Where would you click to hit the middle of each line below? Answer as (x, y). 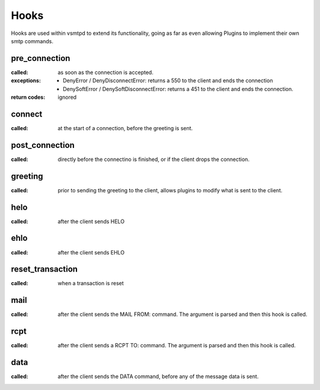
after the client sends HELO (91, 221)
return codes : (28, 97)
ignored (67, 97)
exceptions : (26, 80)
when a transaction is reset (91, 283)
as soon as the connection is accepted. (105, 72)
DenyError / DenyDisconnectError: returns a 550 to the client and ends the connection (168, 80)
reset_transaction (44, 269)
